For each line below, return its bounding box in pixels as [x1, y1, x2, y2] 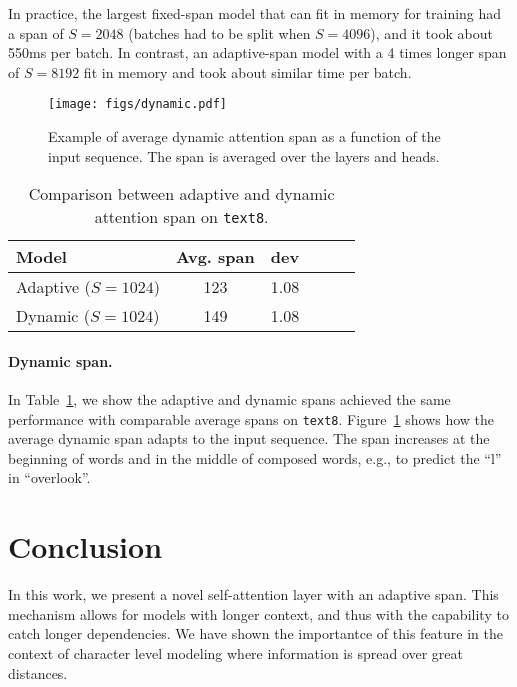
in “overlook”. [8, 467, 91, 488]
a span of [8, 22, 64, 43]
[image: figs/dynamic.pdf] [48, 97, 227, 112]
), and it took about [370, 22, 493, 43]
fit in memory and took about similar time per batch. [83, 61, 412, 82]
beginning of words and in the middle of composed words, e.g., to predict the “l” [8, 447, 502, 468]
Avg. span [176, 245, 255, 269]
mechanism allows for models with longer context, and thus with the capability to [8, 603, 509, 624]
